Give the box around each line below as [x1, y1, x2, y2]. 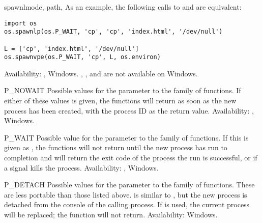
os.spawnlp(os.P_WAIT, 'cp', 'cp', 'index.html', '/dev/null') [4, 28, 223, 36]
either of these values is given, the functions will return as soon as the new [4, 95, 237, 106]
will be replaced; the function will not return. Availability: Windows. [4, 209, 218, 219]
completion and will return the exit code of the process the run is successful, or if [4, 152, 257, 163]
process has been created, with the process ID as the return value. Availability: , [4, 105, 254, 116]
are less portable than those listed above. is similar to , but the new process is [4, 189, 247, 200]
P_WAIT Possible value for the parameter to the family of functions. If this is [4, 132, 249, 143]
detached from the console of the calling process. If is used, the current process [4, 199, 250, 210]
